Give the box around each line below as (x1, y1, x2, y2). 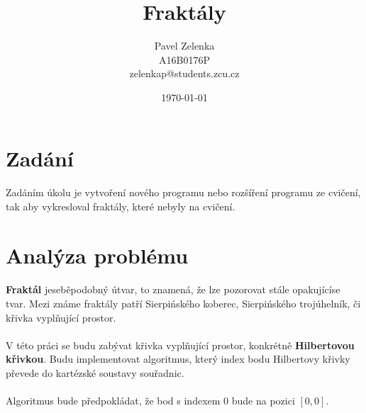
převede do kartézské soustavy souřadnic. (6, 366, 184, 380)
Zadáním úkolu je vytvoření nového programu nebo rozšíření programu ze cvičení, (6, 185, 361, 200)
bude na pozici (231, 393, 295, 408)
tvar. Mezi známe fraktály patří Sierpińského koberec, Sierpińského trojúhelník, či (6, 296, 361, 311)
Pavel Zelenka (154, 38, 215, 53)
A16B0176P (159, 52, 210, 67)
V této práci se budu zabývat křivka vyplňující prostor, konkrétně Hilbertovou (6, 337, 355, 352)
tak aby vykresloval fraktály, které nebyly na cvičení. (6, 198, 235, 213)
